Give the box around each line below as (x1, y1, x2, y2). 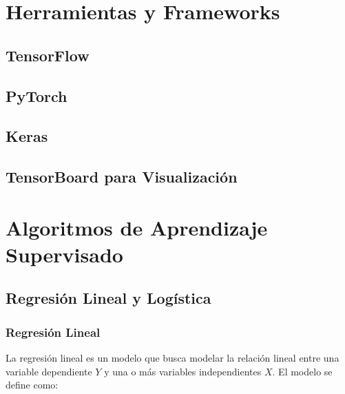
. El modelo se (272, 364, 333, 378)
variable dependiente (6, 364, 92, 378)
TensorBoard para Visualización (6, 166, 238, 187)
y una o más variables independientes (104, 364, 262, 378)
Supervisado (6, 240, 123, 268)
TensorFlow (6, 44, 90, 65)
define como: (6, 377, 59, 392)
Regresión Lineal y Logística (6, 287, 211, 309)
